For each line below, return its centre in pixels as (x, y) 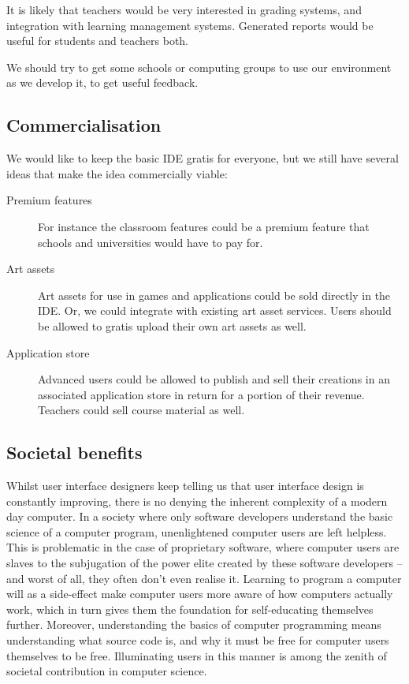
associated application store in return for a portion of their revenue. (201, 394)
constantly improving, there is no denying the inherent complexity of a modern (197, 501)
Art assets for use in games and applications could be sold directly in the (214, 295)
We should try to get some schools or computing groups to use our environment (199, 67)
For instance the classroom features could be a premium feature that (204, 226)
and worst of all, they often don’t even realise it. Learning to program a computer (204, 578)
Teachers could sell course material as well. (141, 410)
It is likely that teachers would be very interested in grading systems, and (184, 9)
